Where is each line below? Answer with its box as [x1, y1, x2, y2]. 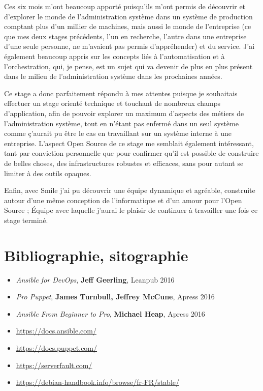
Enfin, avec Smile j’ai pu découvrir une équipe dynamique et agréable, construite [4, 185, 255, 195]
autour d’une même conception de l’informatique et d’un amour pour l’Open [4, 194, 242, 205]
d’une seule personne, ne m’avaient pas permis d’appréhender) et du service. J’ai [4, 41, 255, 51]
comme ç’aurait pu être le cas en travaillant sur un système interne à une [4, 128, 232, 138]
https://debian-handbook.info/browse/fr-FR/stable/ [16, 377, 180, 387]
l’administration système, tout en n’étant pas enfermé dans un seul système [4, 118, 239, 128]
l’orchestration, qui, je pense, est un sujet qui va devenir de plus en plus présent [4, 61, 253, 71]
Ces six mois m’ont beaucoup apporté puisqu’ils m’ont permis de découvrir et [4, 1, 246, 11]
